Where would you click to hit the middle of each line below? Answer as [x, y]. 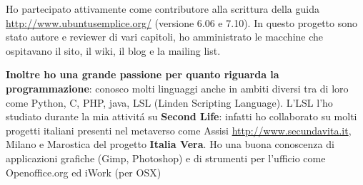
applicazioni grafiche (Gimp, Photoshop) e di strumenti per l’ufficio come [166, 158]
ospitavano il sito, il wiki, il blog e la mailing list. [113, 50]
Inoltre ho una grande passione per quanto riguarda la [143, 74]
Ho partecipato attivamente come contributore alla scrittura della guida [163, 9]
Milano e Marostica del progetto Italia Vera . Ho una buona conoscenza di [170, 144]
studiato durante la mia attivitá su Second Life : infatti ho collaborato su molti [181, 116]
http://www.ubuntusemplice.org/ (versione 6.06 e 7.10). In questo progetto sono [182, 22]
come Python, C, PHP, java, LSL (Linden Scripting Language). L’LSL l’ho [169, 102]
